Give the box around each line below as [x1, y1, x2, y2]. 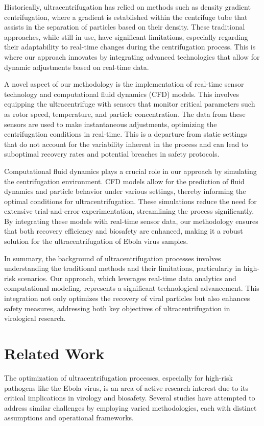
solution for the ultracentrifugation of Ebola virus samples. [4, 236, 188, 246]
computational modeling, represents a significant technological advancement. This [4, 283, 259, 293]
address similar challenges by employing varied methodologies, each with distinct [4, 402, 257, 413]
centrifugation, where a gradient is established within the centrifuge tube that [4, 11, 248, 22]
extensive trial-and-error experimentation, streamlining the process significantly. [4, 206, 254, 216]
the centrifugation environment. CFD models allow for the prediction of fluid [4, 176, 245, 186]
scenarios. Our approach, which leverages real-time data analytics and [17, 272, 236, 283]
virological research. [4, 313, 66, 323]
